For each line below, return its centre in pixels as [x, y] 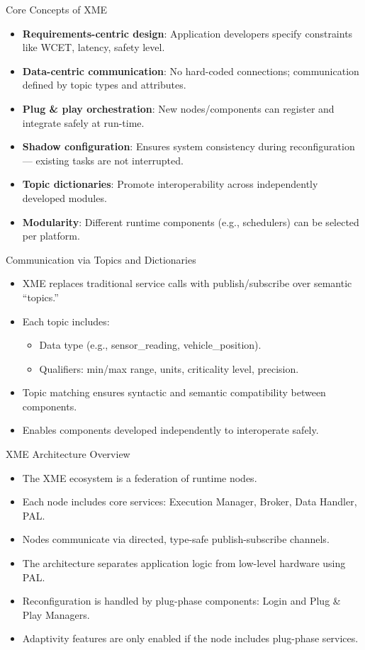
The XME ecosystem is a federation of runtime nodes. [140, 477]
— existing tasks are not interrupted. [103, 160]
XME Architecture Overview [68, 454]
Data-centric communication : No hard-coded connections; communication [191, 71]
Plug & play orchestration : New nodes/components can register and [178, 108]
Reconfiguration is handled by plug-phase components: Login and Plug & [181, 601]
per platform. [51, 236]
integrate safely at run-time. [83, 122]
